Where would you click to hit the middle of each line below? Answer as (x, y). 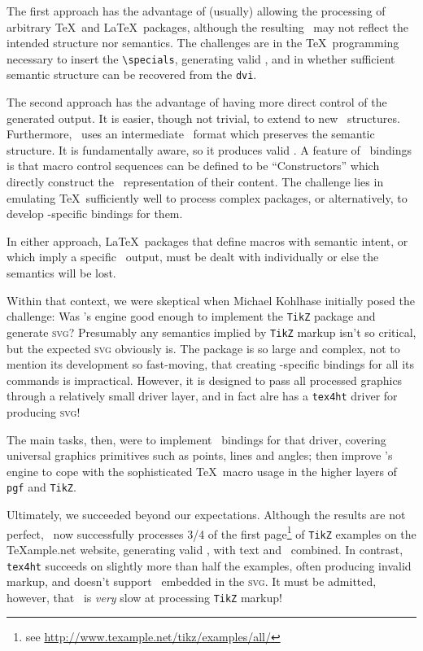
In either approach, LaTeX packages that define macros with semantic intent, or (207, 240)
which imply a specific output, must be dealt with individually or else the (193, 257)
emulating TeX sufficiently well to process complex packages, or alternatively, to (207, 197)
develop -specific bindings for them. (95, 214)
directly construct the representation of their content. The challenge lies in (195, 182)
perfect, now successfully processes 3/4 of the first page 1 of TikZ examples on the (211, 532)
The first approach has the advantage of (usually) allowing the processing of (196, 11)
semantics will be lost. (61, 273)
